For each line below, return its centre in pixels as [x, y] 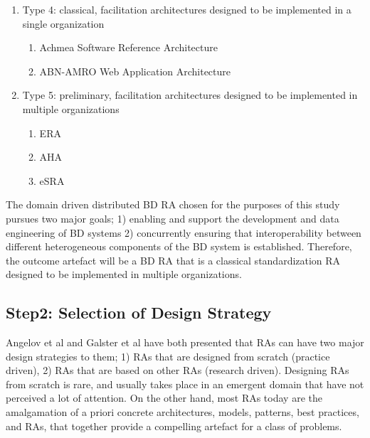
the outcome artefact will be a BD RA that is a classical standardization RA [173, 260]
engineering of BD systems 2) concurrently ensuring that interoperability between [184, 232]
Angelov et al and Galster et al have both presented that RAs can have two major [185, 342]
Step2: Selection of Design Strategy [139, 313]
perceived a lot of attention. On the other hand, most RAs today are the [164, 398]
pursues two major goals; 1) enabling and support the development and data [173, 218]
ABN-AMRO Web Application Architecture [135, 71]
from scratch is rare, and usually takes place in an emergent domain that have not [185, 384]
